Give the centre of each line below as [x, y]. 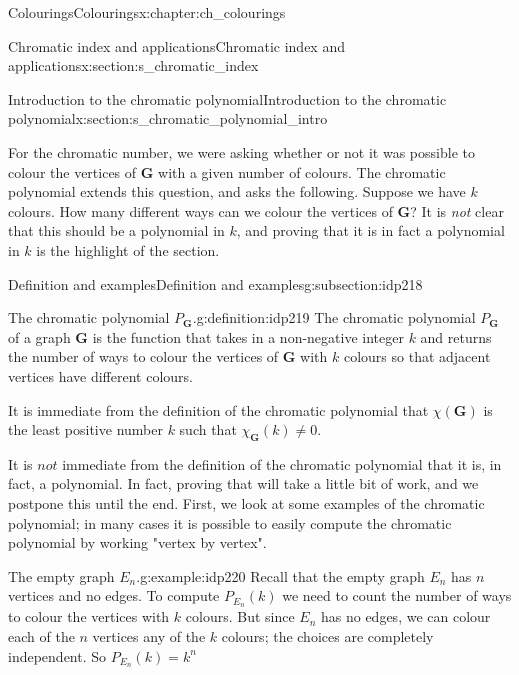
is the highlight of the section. [128, 249]
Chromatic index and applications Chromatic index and [176, 45]
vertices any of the [149, 635]
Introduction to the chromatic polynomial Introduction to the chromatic [227, 98]
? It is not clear [457, 210]
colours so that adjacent [417, 356]
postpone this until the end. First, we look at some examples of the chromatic [246, 503]
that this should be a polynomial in [116, 230]
